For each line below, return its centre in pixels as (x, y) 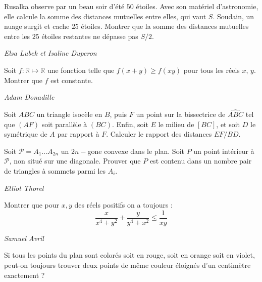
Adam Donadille (29, 97)
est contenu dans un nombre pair (201, 161)
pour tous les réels (212, 70)
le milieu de (176, 124)
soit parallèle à (64, 124)
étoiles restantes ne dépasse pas (90, 36)
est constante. (72, 80)
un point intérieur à (224, 151)
